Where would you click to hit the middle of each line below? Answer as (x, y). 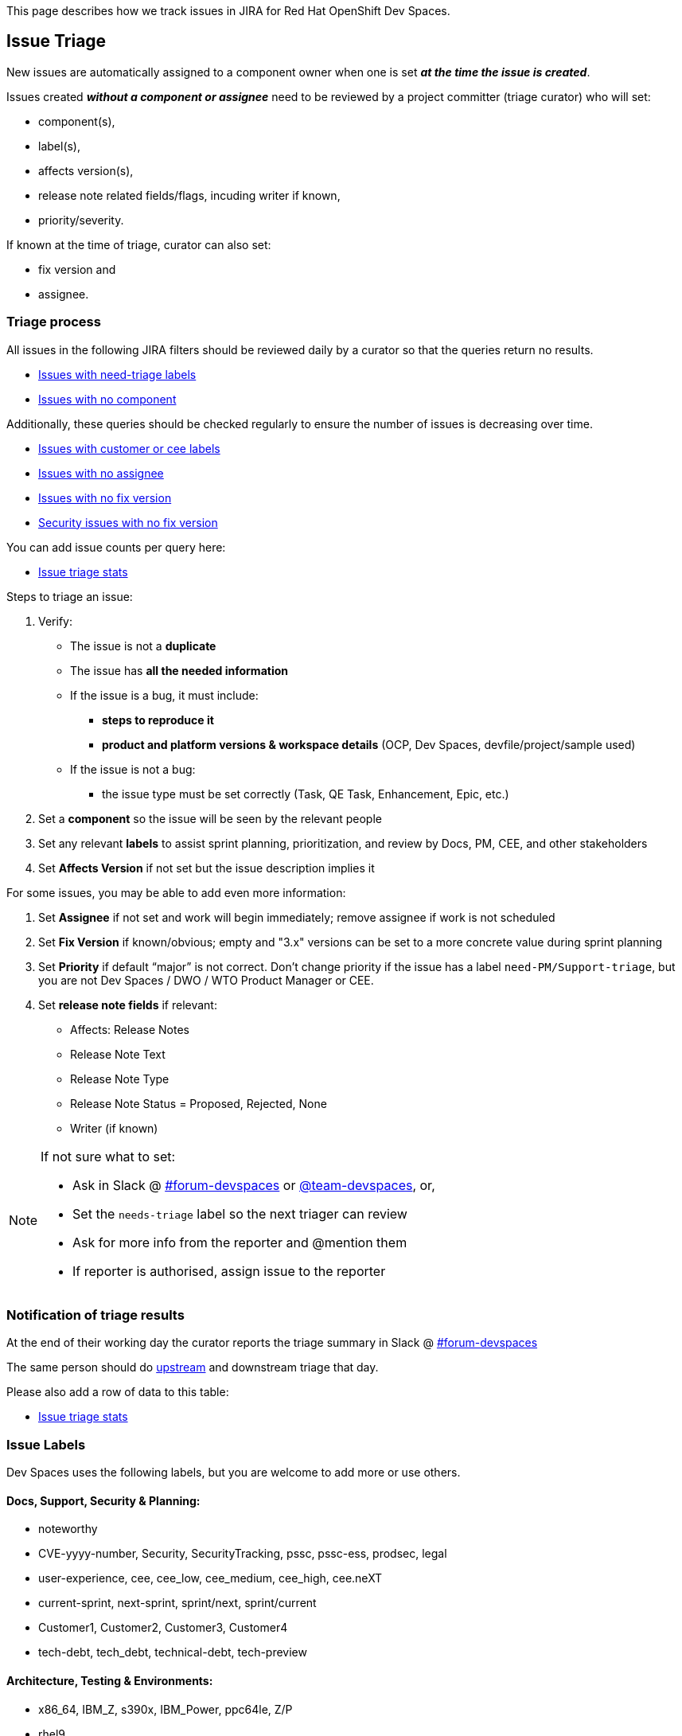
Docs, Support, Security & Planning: (103, 1500)
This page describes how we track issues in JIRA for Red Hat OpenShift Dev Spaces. (228, 11)
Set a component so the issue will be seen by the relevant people (210, 818)
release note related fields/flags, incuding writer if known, (189, 195)
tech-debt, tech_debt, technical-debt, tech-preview (173, 1652)
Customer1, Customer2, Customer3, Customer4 (163, 1628)
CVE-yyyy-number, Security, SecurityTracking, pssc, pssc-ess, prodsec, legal (243, 1554)
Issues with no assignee (101, 473)
